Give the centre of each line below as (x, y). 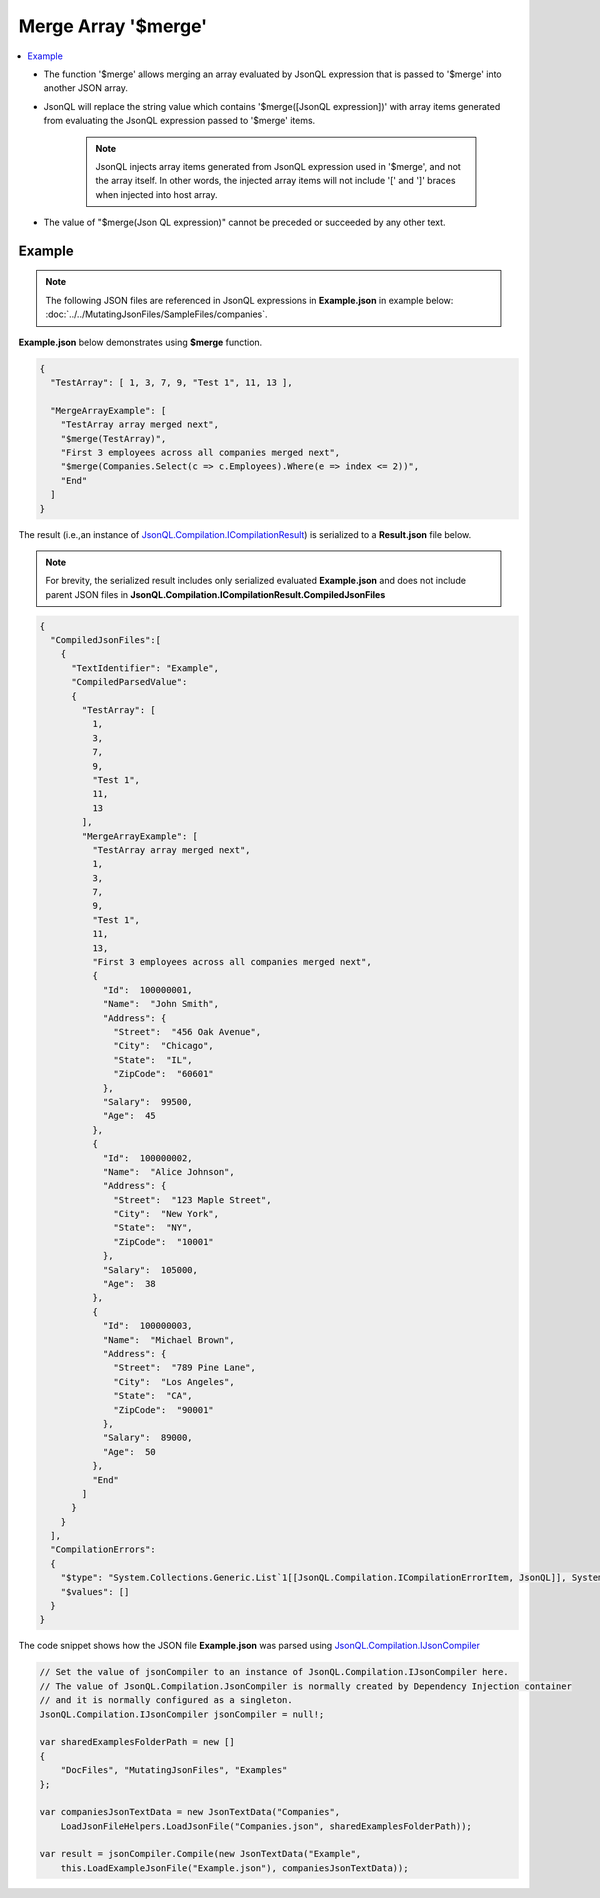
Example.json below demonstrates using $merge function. (140, 342)
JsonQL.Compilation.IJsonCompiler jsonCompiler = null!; (182, 1714)
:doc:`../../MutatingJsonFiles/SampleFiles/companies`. (157, 314)
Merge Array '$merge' (113, 26)
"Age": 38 (129, 1284)
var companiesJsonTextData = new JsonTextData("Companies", (190, 1812)
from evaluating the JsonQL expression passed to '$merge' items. (179, 121)
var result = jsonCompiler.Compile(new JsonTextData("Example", (200, 1854)
